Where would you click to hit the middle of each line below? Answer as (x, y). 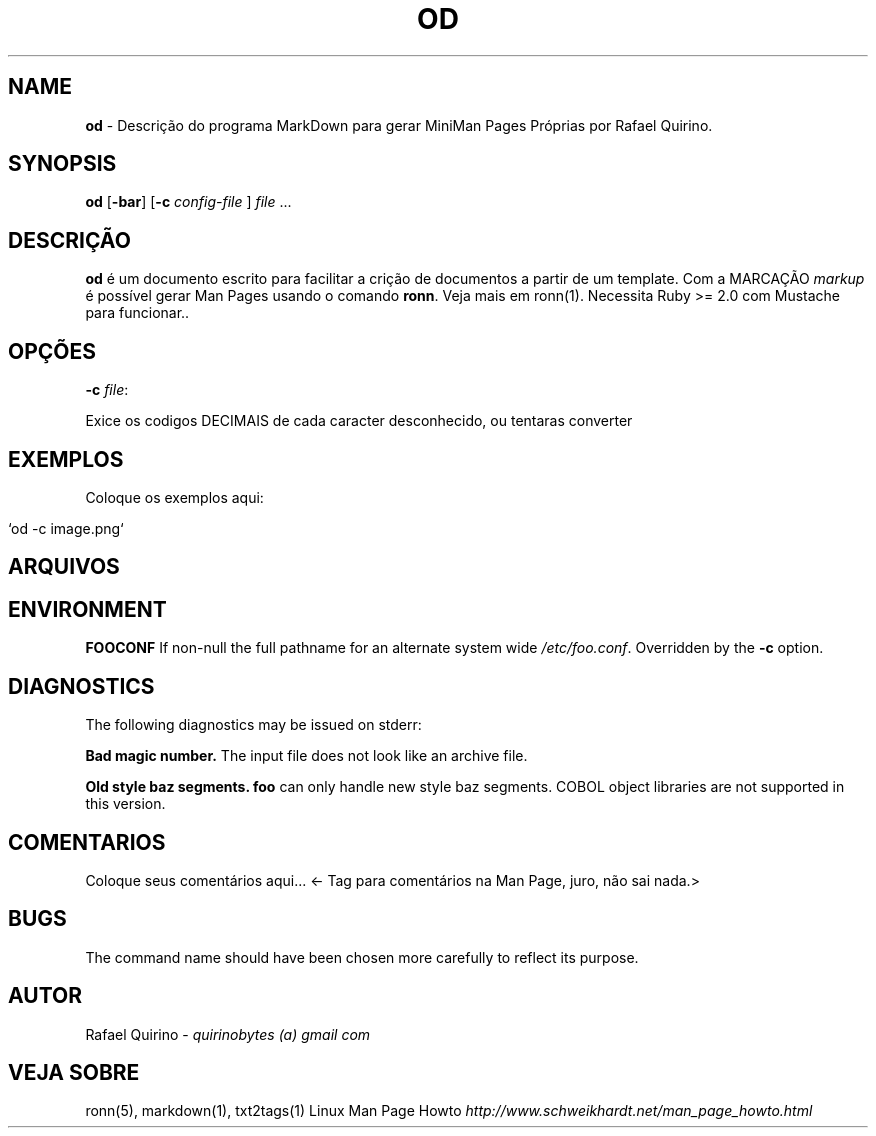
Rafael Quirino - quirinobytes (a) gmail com (228, 1034)
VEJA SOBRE (74, 1073)
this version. (125, 804)
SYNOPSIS (62, 164)
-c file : (107, 390)
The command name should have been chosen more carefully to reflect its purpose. (362, 957)
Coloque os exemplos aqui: (174, 497)
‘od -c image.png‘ (66, 528)
